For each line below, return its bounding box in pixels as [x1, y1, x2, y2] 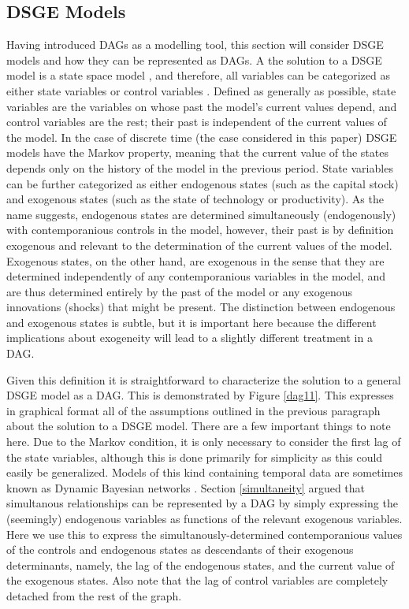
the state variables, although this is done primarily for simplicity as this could [6, 448, 383, 465]
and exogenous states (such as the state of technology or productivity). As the [6, 191, 384, 207]
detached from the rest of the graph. [6, 587, 182, 603]
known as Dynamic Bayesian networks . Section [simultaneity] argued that [6, 479, 366, 496]
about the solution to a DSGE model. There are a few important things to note [6, 418, 391, 434]
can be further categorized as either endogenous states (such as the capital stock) [6, 175, 399, 191]
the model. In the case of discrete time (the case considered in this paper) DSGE [6, 128, 397, 145]
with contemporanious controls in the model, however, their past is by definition [6, 221, 394, 238]
